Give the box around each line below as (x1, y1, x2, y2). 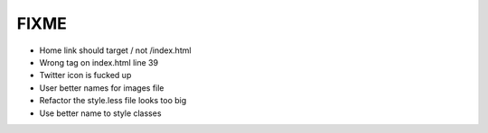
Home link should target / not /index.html (39, 45, 192, 56)
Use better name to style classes (39, 108, 162, 119)
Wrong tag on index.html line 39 (39, 57, 158, 67)
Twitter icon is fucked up (39, 70, 132, 81)
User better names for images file (39, 82, 164, 93)
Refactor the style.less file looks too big (39, 95, 187, 106)
